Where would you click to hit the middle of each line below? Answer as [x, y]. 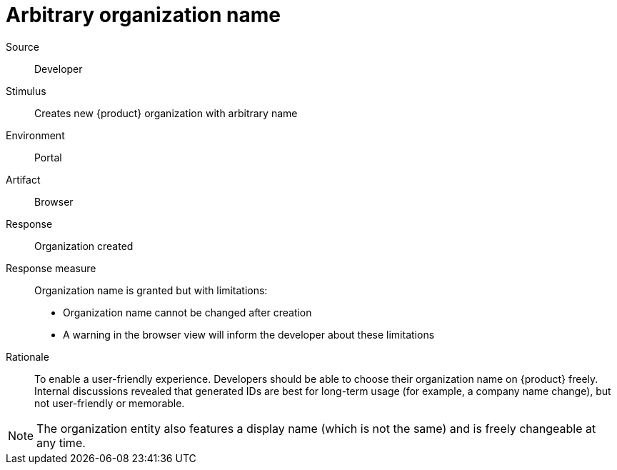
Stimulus [26, 91]
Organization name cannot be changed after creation [187, 312]
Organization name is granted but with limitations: [151, 290]
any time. [61, 442]
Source [22, 46]
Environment [35, 135]
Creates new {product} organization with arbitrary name [166, 113]
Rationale [27, 356]
